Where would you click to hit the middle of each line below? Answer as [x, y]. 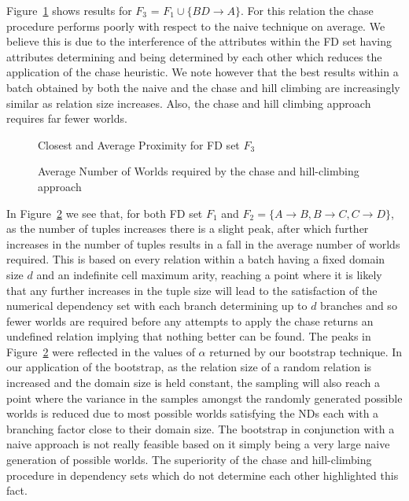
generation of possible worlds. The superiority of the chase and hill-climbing [189, 460]
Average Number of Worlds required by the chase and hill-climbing [199, 171]
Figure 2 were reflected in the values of [101, 351]
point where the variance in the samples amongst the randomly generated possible [204, 398]
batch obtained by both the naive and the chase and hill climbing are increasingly [203, 87]
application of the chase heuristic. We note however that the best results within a [203, 72]
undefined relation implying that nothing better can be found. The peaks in [189, 336]
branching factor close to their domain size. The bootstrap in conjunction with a [201, 428]
